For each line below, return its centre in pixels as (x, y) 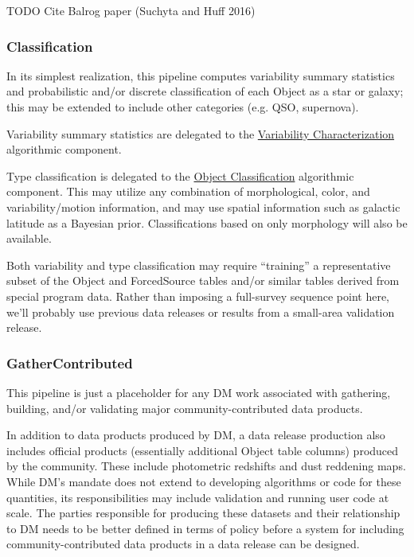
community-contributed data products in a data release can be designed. (183, 544)
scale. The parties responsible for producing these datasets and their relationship (203, 513)
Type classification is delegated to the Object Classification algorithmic (180, 175)
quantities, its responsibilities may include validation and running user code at (198, 497)
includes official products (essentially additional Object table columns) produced (203, 450)
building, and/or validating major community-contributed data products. (185, 408)
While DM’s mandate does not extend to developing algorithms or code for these (204, 481)
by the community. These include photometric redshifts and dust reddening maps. (206, 466)
